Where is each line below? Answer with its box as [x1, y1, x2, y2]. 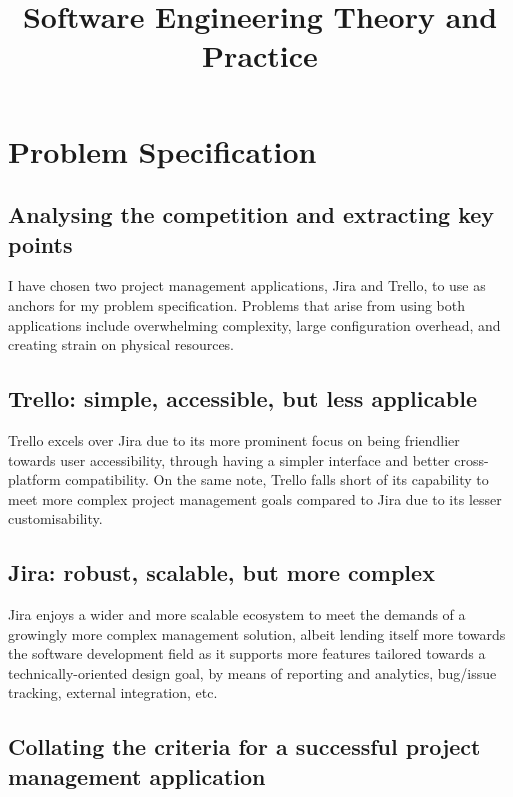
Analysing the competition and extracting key [8, 199, 495, 230]
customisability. [8, 508, 103, 529]
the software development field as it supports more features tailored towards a [8, 643, 486, 664]
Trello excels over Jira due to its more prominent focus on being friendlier [8, 429, 460, 450]
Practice [202, 35, 318, 76]
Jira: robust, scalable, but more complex [8, 557, 435, 588]
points [8, 228, 73, 259]
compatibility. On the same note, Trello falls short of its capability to [65, 469, 489, 490]
